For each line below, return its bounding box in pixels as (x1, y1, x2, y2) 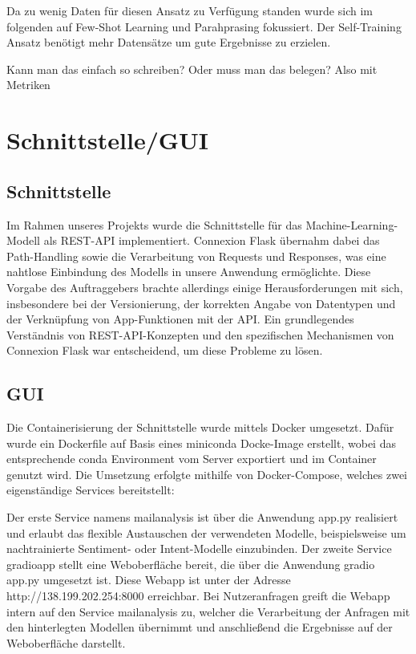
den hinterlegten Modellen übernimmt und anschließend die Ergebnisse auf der (6, 619, 393, 636)
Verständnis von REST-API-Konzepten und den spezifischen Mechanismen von (6, 326, 394, 343)
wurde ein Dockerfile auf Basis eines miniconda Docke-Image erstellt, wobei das (6, 434, 396, 451)
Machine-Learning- (305, 216, 398, 233)
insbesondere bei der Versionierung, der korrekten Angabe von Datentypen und (6, 295, 396, 311)
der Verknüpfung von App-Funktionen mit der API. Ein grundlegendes (6, 311, 354, 327)
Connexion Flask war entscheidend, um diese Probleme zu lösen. (6, 342, 323, 359)
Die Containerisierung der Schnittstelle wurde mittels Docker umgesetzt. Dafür (6, 419, 394, 436)
